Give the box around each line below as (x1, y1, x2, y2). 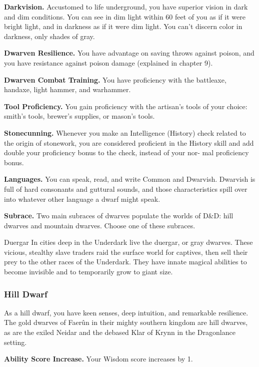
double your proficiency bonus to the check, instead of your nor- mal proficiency (4, 147, 249, 158)
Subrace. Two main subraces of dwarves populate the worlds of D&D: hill (4, 210, 233, 221)
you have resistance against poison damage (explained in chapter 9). (4, 57, 213, 68)
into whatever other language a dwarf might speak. (4, 193, 160, 204)
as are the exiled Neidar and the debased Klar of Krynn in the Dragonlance (4, 327, 235, 337)
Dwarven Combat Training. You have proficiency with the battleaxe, (4, 74, 226, 85)
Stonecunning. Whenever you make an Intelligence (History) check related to (4, 127, 246, 138)
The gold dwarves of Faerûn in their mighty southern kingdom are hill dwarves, (4, 317, 248, 327)
